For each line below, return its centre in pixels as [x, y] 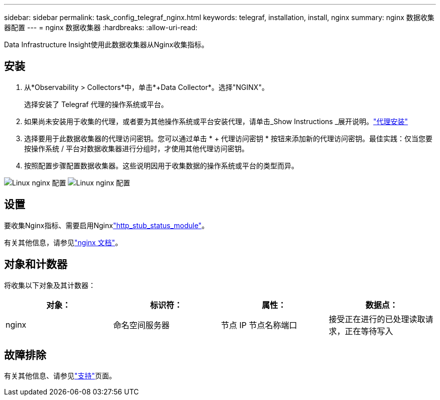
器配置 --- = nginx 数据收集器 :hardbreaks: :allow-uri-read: [101, 27]
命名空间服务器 [141, 325]
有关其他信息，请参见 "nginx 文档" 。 [63, 242]
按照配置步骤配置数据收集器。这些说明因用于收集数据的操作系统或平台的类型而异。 [161, 165]
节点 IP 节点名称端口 [259, 325]
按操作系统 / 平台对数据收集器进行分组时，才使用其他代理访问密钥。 [136, 148]
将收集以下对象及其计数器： [50, 285]
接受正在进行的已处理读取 [377, 319]
